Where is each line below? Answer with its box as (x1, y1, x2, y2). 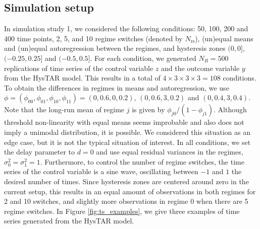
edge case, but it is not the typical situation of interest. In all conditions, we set (4, 136, 251, 147)
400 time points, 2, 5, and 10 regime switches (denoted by (4, 33, 183, 43)
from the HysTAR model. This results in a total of (4, 72, 161, 83)
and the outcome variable (161, 62, 240, 73)
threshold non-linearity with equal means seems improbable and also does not (4, 117, 244, 127)
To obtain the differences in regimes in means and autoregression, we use (4, 82, 229, 93)
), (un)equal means (195, 33, 253, 43)
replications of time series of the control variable (4, 62, 153, 73)
